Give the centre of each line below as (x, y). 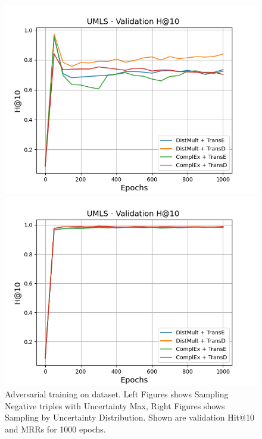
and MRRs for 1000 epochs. (55, 429)
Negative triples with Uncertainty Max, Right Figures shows (115, 405)
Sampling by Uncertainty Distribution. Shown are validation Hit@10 (130, 417)
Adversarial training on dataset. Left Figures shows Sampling (117, 394)
